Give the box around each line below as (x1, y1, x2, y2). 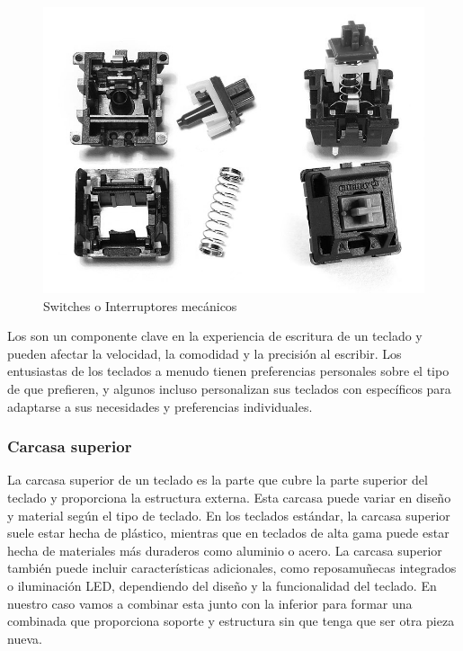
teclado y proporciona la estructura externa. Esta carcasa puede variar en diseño (7, 487, 451, 506)
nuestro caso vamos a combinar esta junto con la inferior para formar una (7, 593, 413, 612)
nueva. (7, 629, 42, 647)
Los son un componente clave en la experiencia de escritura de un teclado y (7, 326, 423, 345)
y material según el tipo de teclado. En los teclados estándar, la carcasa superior (7, 505, 450, 524)
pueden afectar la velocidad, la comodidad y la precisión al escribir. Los (7, 343, 402, 362)
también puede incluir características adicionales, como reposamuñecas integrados (7, 558, 457, 577)
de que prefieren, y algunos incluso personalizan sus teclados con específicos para (7, 379, 451, 397)
